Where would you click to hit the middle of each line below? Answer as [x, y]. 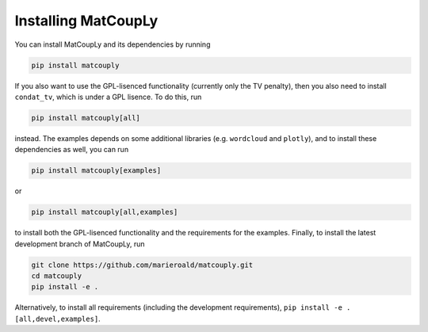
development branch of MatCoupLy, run [80, 244]
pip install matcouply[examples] [96, 171]
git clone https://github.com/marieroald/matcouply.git [142, 265]
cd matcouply [57, 276]
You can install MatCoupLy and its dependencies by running [113, 44]
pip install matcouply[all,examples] [105, 212]
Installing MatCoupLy [86, 21]
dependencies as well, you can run [72, 150]
